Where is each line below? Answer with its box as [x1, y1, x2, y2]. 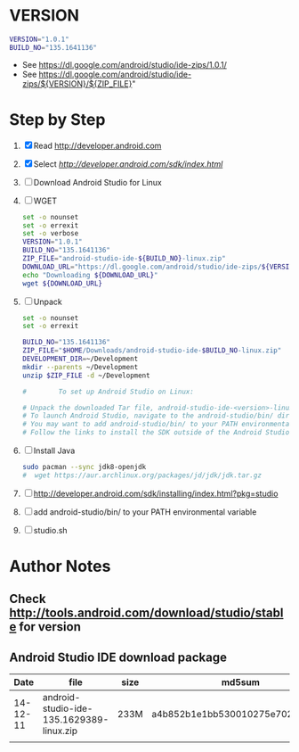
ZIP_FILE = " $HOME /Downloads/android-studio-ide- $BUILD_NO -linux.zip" [21, 346, 282, 355]
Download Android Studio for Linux [33, 177, 162, 187]
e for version [9, 619, 82, 634]
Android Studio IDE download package [9, 649, 227, 665]
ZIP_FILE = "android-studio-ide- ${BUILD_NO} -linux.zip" [21, 254, 226, 263]
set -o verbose [21, 229, 79, 238]
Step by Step [9, 109, 106, 129]
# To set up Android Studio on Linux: [21, 387, 194, 396]
